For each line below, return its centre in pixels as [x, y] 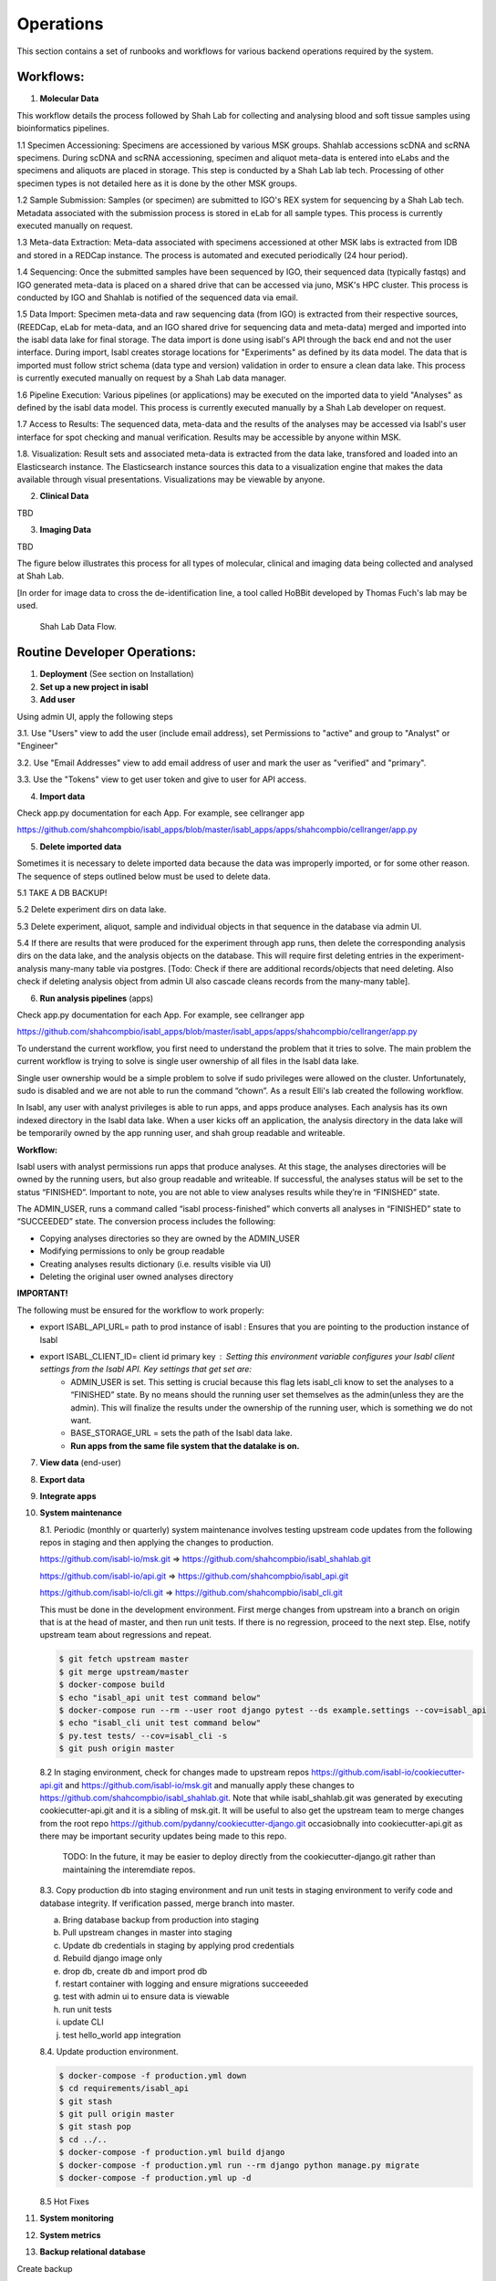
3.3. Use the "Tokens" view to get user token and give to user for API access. [162, 779]
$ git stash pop [95, 2127]
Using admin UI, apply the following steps [95, 716]
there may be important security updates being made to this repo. [163, 1836]
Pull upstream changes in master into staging [147, 1932]
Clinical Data [64, 496]
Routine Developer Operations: [106, 652]
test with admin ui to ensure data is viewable [146, 1996]
